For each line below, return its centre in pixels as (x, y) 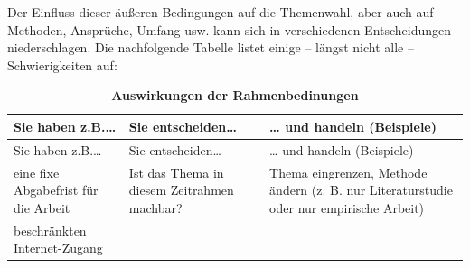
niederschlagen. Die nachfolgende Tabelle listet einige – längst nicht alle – (211, 47)
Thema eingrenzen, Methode (348, 172)
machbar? (155, 207)
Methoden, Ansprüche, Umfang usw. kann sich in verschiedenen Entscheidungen (230, 29)
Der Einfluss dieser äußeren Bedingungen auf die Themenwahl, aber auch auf (221, 12)
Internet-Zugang (58, 248)
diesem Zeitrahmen (181, 190)
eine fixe (37, 172)
